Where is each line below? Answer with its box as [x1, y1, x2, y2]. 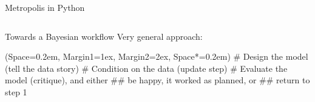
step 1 [5, 85, 27, 98]
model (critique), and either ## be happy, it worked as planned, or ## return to [5, 74, 310, 86]
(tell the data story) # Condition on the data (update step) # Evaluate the [5, 62, 288, 74]
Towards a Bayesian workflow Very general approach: [5, 30, 203, 42]
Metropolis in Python [5, 1, 85, 13]
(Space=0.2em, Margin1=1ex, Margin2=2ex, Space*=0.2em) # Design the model [5, 50, 308, 63]
